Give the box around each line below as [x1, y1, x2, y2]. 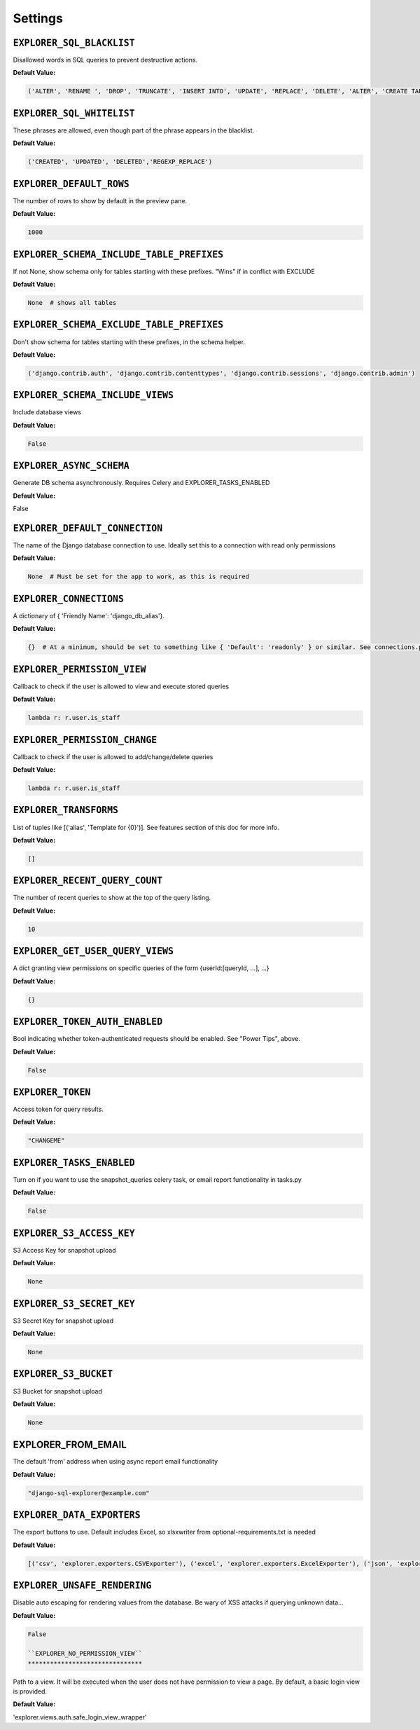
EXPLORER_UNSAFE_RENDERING [13, 1580, 152, 1591]
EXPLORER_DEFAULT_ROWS [13, 178, 129, 189]
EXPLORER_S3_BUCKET [13, 1368, 113, 1380]
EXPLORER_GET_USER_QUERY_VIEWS [13, 946, 174, 957]
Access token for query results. [13, 1105, 104, 1113]
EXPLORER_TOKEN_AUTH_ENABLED [13, 1016, 163, 1028]
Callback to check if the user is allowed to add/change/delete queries [13, 752, 213, 761]
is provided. [13, 1687, 48, 1696]
